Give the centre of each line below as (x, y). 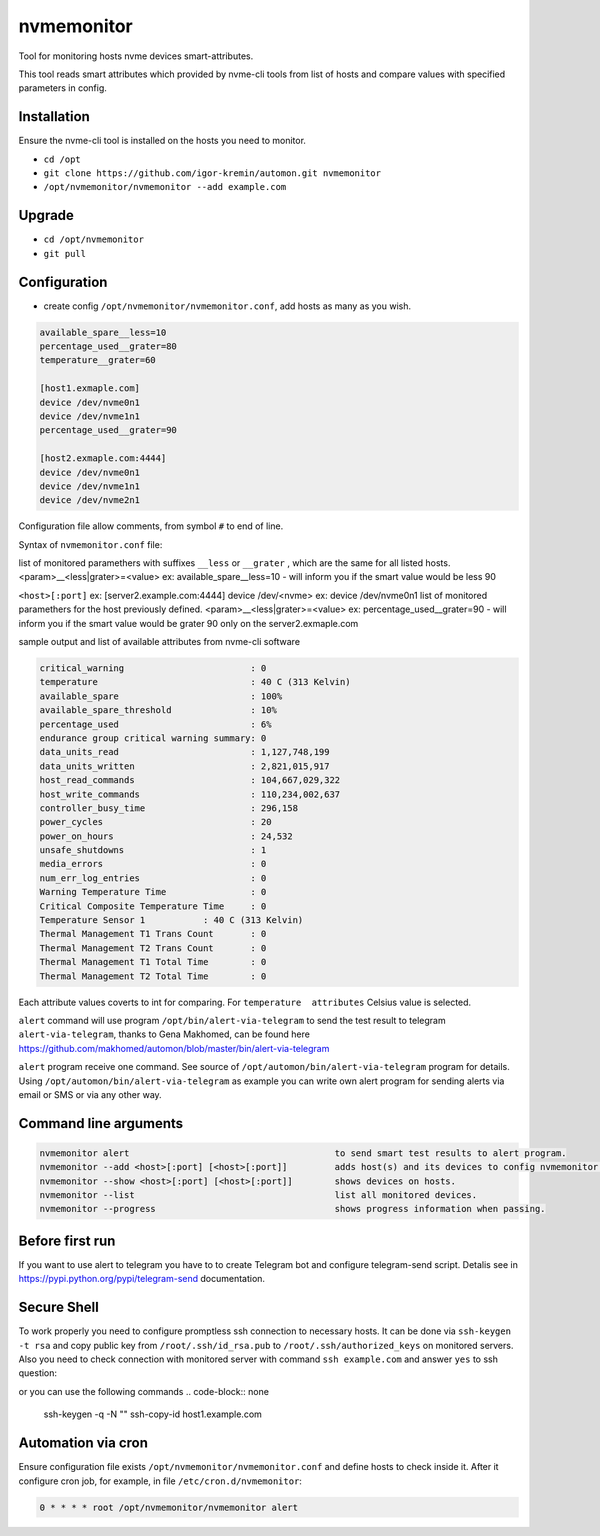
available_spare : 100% (161, 696)
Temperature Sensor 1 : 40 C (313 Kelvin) (171, 920)
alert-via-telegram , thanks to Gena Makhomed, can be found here (164, 1034)
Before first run (67, 1240)
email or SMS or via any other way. (90, 1094)
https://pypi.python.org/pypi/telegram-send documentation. (141, 1279)
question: (38, 1373)
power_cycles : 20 (155, 822)
